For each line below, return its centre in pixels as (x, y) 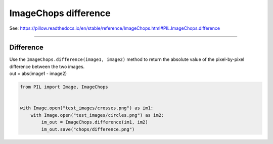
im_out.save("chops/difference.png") (88, 129)
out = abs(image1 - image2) (38, 74)
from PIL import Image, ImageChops (64, 87)
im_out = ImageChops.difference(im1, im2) (95, 122)
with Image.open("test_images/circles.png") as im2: (97, 115)
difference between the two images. (47, 66)
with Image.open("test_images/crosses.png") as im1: (87, 108)
